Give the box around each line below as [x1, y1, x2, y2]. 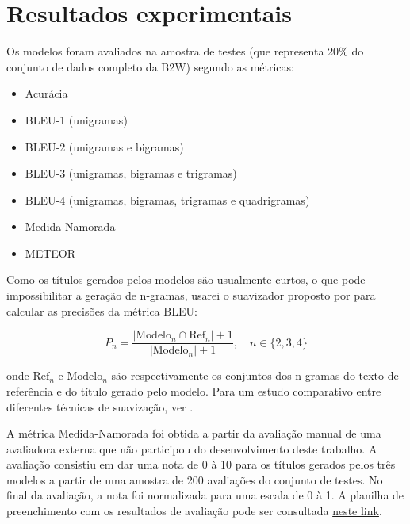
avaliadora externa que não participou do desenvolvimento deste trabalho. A [6, 440, 377, 457]
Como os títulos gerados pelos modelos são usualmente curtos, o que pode [6, 271, 366, 288]
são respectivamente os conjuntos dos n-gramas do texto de [111, 367, 399, 384]
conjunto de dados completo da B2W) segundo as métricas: [6, 58, 294, 75]
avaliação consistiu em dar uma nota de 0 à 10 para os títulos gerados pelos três [6, 456, 396, 472]
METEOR [25, 244, 76, 261]
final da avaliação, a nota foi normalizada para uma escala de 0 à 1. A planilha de [6, 487, 404, 503]
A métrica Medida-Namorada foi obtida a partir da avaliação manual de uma [6, 425, 381, 442]
